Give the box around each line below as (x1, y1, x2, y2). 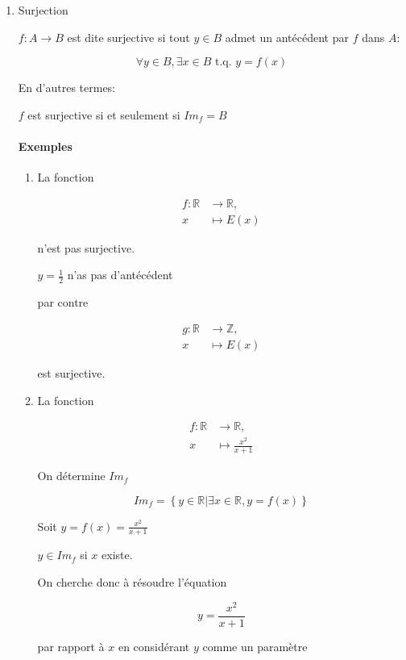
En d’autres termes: (18, 79, 116, 96)
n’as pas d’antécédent (67, 266, 173, 283)
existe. (101, 546, 133, 563)
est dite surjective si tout (67, 28, 190, 45)
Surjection (18, 2, 68, 18)
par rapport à (37, 637, 105, 654)
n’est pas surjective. (37, 239, 135, 256)
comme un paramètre (202, 637, 308, 654)
